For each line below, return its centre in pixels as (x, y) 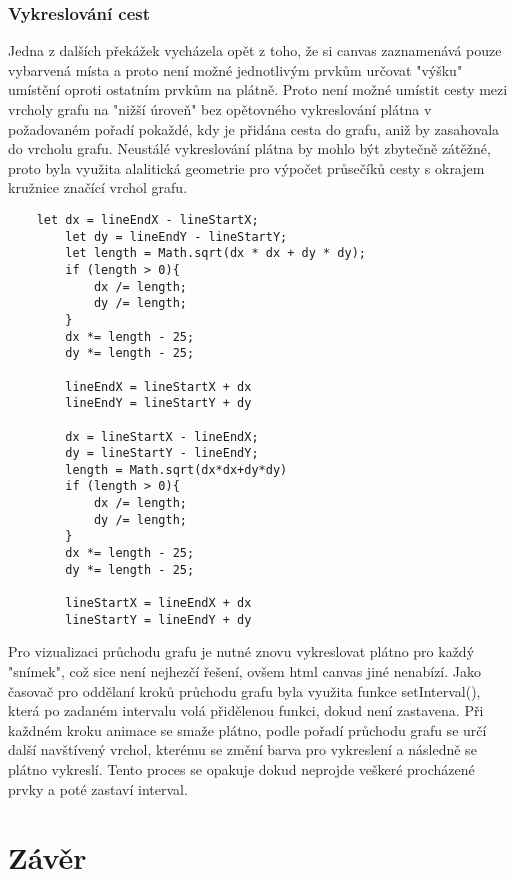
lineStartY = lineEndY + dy (158, 619)
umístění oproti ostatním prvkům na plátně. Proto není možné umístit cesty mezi (258, 89)
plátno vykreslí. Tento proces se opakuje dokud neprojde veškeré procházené (241, 768)
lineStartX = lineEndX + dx (158, 603)
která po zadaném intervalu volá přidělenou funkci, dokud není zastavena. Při (246, 710)
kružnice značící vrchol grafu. (98, 187)
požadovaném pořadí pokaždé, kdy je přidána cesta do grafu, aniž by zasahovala (254, 128)
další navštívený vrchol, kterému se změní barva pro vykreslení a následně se (242, 749)
